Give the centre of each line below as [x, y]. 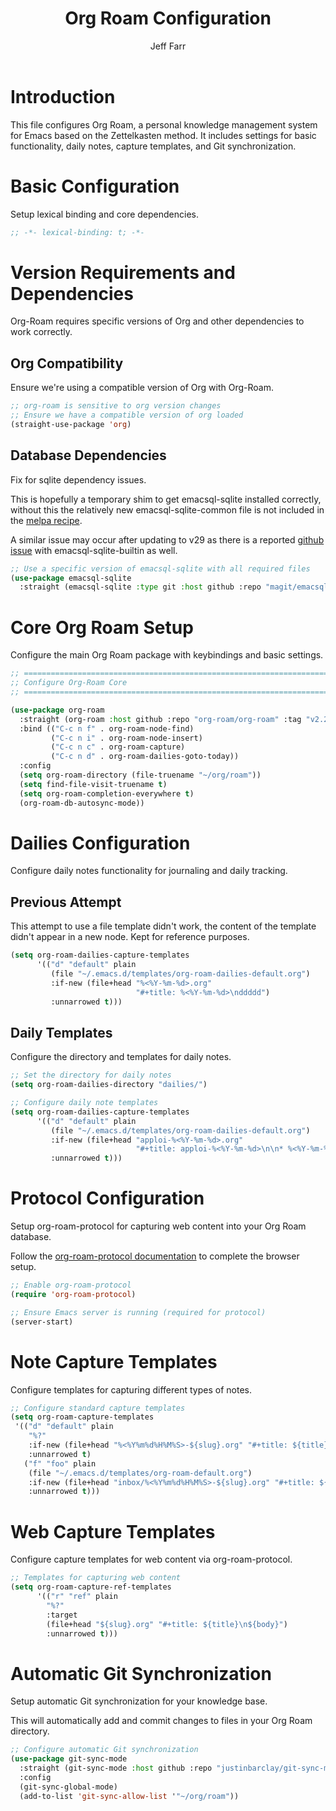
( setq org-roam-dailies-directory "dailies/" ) [109, 1085]
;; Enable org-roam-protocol [71, 1285]
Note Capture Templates [114, 1361]
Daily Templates [61, 1032]
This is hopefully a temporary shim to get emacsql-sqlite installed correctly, [166, 499]
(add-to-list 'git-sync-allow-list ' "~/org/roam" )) [129, 1796]
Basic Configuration [95, 186]
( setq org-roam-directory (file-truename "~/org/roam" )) [140, 775]
